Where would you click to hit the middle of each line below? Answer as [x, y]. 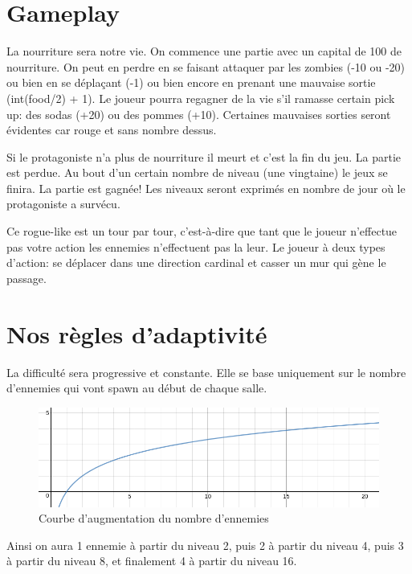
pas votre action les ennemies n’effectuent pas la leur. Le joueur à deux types [196, 246]
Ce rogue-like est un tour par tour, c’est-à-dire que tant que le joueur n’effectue [202, 231]
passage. [27, 278]
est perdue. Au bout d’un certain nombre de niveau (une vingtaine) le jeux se [197, 172]
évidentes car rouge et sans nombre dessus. [112, 130]
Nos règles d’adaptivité [137, 333]
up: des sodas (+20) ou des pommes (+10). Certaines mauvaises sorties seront [199, 114]
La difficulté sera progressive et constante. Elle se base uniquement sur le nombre [206, 372]
